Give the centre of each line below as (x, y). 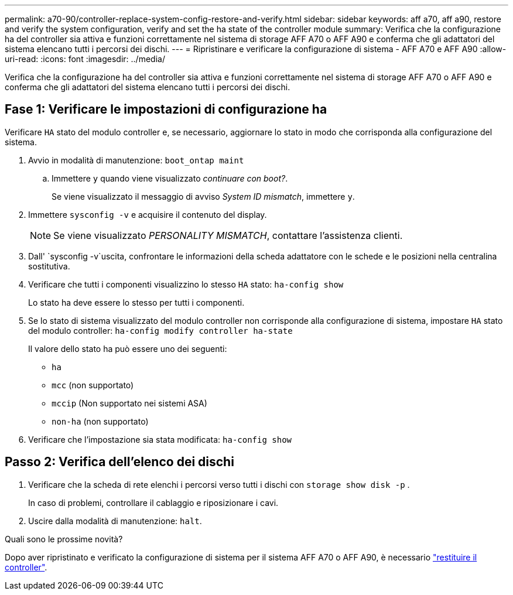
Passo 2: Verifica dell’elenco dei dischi (119, 462)
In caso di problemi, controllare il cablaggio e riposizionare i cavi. (153, 502)
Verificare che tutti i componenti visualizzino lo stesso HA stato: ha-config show (186, 284)
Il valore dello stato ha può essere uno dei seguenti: (128, 348)
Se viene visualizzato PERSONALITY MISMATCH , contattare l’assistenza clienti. (228, 235)
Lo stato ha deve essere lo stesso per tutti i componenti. (136, 302)
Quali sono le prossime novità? (64, 539)
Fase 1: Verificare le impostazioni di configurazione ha (166, 110)
